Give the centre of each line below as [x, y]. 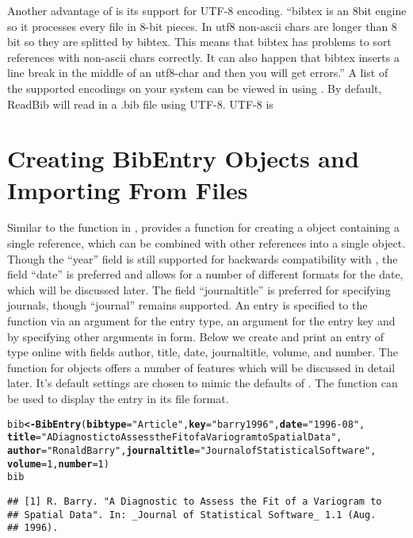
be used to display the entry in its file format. [118, 398]
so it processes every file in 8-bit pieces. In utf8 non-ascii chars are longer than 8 [202, 26]
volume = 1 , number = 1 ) [58, 464]
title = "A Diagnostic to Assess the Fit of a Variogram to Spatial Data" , [175, 438]
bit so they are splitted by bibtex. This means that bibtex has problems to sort [199, 42]
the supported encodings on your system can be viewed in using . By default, [195, 88]
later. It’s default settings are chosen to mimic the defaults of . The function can [203, 383]
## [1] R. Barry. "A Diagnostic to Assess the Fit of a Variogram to [195, 501]
